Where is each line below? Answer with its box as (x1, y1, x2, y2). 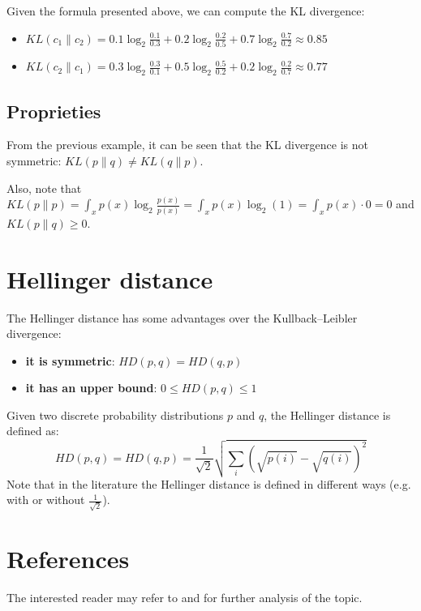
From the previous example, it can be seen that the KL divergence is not (6, 136, 368, 153)
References (6, 542, 130, 575)
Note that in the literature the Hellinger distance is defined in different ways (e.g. (6, 475, 411, 492)
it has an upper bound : (25, 379, 157, 396)
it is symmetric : (25, 352, 115, 369)
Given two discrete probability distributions (6, 406, 224, 423)
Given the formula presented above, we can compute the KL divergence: (6, 2, 365, 19)
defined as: (6, 422, 59, 439)
